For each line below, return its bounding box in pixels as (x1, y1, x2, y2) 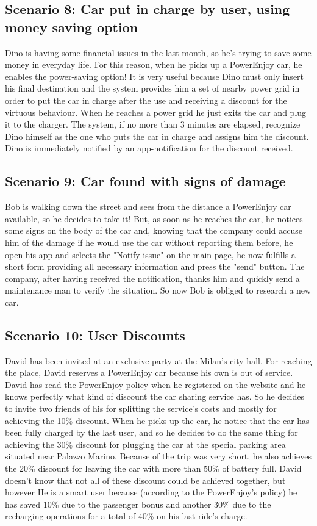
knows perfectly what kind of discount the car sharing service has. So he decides (5, 390, 304, 403)
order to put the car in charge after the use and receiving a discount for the (5, 93, 287, 106)
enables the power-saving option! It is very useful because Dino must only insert (5, 70, 304, 82)
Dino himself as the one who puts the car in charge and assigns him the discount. (5, 129, 309, 142)
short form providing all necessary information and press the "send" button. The (5, 260, 305, 273)
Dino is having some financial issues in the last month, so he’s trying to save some (5, 46, 312, 59)
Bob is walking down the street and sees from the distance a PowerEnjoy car (5, 200, 291, 213)
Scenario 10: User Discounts (5, 325, 185, 344)
